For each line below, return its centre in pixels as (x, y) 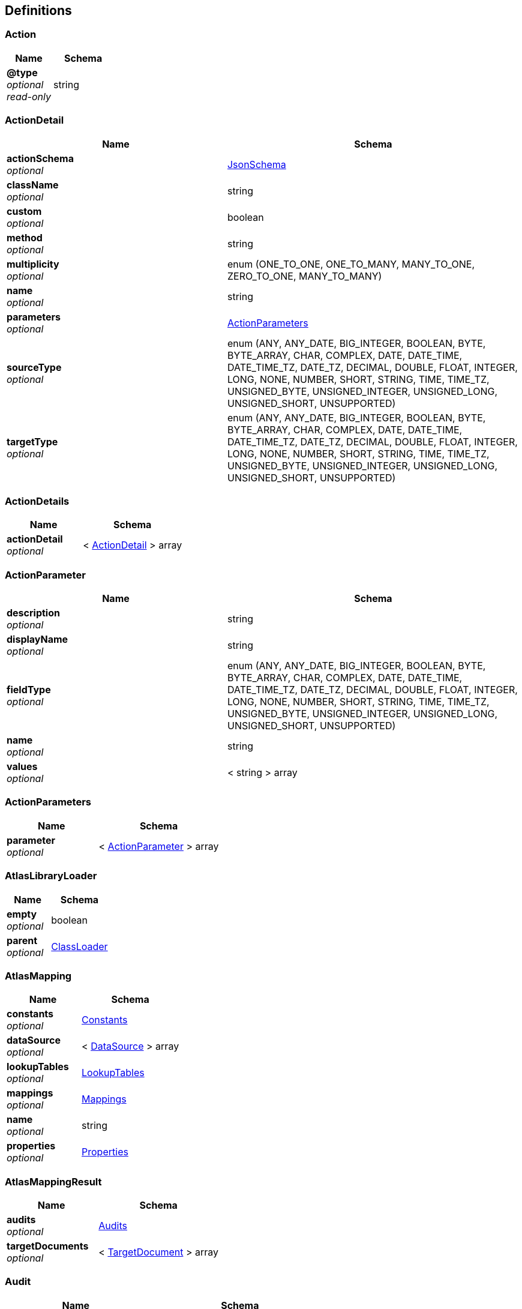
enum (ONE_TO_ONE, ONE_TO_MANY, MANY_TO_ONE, (351, 264)
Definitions (38, 11)
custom (24, 211)
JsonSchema (256, 164)
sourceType (34, 367)
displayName (37, 639)
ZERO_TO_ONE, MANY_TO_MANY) (304, 276)
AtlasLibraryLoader (51, 876)
